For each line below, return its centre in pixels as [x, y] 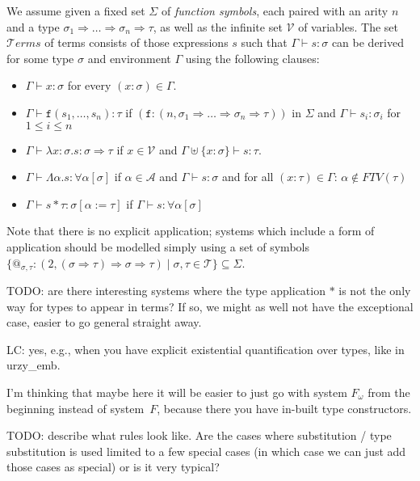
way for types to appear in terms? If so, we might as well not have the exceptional [210, 306]
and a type [33, 26]
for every [89, 85]
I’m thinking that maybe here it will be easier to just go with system [177, 392]
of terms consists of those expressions [136, 42]
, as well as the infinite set [218, 26]
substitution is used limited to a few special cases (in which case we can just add [206, 451]
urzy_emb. [34, 365]
